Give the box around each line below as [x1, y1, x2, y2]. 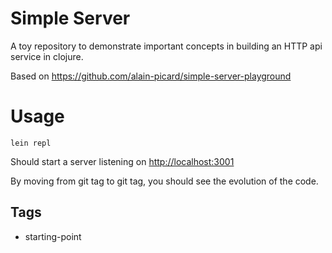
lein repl [10, 138, 52, 148]
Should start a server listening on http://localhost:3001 [10, 155, 235, 167]
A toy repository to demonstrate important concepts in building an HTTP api [10, 40, 323, 52]
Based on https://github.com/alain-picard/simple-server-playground [10, 70, 292, 82]
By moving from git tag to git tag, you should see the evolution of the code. [10, 175, 319, 187]
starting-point [24, 230, 82, 242]
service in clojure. [10, 50, 84, 62]
